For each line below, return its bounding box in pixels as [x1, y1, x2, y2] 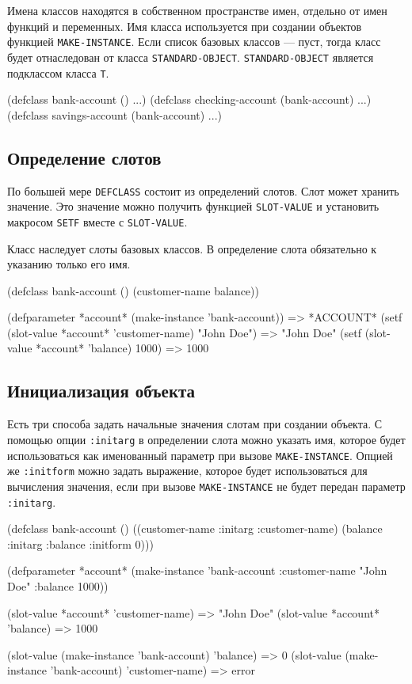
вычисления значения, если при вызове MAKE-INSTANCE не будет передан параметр [7, 477, 406, 494]
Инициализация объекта [7, 378, 196, 403]
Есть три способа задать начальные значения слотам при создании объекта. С [7, 416, 383, 432]
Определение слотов [7, 145, 162, 169]
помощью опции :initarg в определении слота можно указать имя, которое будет [7, 431, 406, 447]
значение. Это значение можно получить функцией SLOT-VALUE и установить [7, 198, 380, 215]
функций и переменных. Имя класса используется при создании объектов [7, 17, 362, 34]
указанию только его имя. [7, 256, 131, 272]
